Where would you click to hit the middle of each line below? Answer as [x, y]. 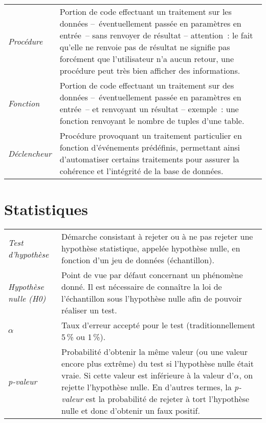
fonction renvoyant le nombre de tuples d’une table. [152, 121]
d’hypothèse [29, 254]
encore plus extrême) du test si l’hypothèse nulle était [158, 364]
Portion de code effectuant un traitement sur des [147, 85]
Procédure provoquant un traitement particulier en [151, 135]
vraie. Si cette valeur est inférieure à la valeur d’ [148, 375]
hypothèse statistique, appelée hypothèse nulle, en [151, 248]
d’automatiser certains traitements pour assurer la [149, 159]
